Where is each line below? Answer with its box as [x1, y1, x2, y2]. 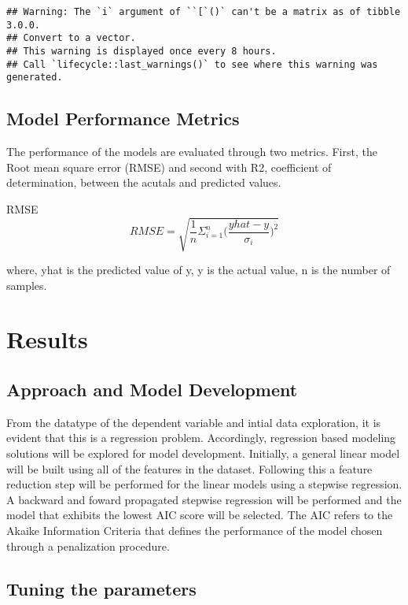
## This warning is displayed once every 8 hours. [6, 45, 277, 57]
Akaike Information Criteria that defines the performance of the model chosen [6, 521, 383, 538]
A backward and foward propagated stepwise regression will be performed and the [6, 491, 402, 507]
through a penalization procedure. [6, 537, 170, 554]
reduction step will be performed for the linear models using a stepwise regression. [6, 476, 402, 492]
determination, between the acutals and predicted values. [6, 174, 281, 191]
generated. [6, 72, 63, 84]
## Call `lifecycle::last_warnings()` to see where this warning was [6, 58, 378, 70]
